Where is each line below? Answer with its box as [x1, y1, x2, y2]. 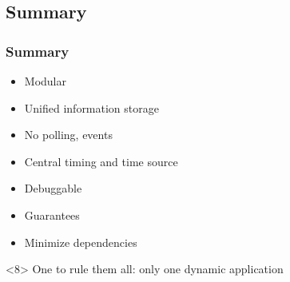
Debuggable [24, 180, 82, 197]
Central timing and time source [24, 153, 178, 169]
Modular [24, 73, 66, 89]
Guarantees [24, 206, 80, 223]
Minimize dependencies [24, 233, 137, 250]
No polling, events [24, 126, 113, 143]
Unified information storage [24, 99, 159, 116]
